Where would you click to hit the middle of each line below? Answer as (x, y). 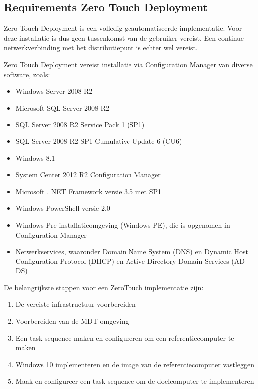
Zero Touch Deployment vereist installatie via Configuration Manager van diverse (128, 64)
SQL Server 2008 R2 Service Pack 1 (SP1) (80, 124)
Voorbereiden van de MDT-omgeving (72, 321)
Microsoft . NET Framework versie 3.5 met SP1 (88, 191)
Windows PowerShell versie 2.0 (63, 208)
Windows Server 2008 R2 (54, 91)
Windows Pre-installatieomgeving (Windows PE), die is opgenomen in (123, 224)
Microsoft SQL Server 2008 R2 (63, 107)
